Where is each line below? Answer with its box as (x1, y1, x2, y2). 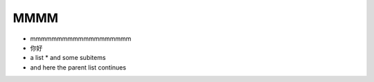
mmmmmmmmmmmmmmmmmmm (30, 34, 132, 43)
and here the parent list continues (30, 63, 127, 72)
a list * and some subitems (30, 54, 107, 62)
